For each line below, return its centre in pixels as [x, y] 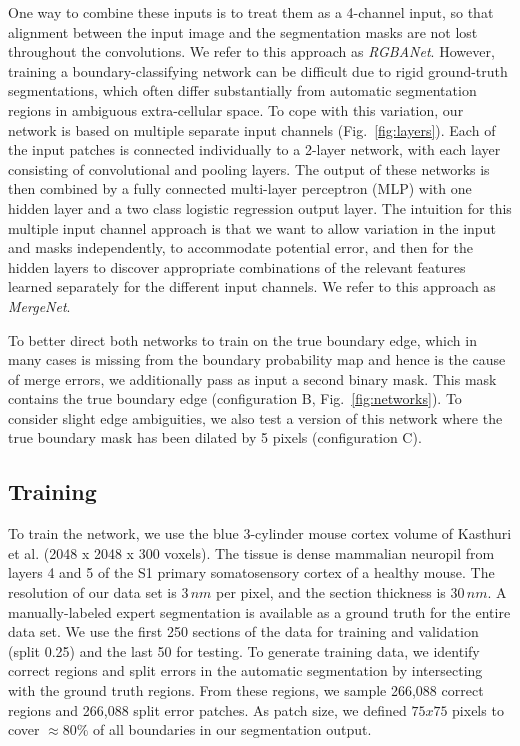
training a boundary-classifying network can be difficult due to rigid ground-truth [258, 70]
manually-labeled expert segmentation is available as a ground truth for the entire [259, 611]
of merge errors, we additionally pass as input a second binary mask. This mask [252, 378]
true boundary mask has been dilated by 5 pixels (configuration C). [215, 437]
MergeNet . [39, 305]
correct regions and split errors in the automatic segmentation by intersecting [245, 670]
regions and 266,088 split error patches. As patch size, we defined [207, 709]
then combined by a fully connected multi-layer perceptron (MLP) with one [240, 188]
